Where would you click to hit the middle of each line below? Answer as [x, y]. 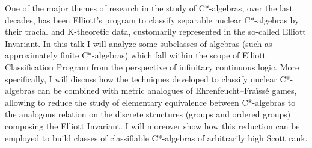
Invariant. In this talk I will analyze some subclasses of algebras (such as [139, 43]
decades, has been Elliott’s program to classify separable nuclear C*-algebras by [152, 20]
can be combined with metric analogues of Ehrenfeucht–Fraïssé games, [167, 91]
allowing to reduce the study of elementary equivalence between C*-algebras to [150, 102]
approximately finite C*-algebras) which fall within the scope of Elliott [136, 55]
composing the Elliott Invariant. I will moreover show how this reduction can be [152, 125]
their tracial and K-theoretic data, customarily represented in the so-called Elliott [155, 32]
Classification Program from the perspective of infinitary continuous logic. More [152, 66]
